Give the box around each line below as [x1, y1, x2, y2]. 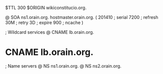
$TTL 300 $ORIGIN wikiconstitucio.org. [5, 5, 87, 10]
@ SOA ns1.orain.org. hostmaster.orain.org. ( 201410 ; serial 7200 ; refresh [5, 14, 158, 20]
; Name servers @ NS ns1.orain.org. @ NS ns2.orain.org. [5, 63, 122, 69]
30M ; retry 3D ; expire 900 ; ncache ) [5, 20, 84, 25]
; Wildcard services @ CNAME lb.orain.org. [5, 29, 94, 35]
